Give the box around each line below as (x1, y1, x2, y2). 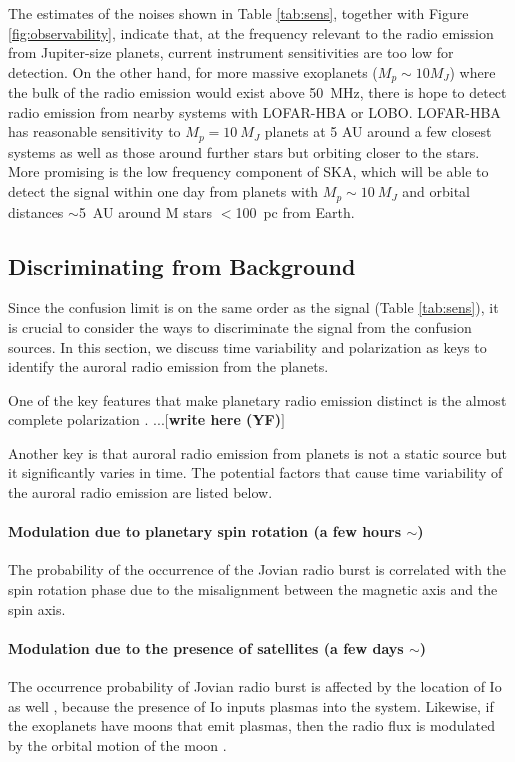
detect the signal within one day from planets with (8, 181, 319, 202)
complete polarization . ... (8, 409, 165, 430)
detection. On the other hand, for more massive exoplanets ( (8, 61, 378, 82)
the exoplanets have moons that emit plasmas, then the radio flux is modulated (8, 715, 495, 736)
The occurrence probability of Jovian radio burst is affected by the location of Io (8, 676, 502, 697)
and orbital (402, 181, 471, 202)
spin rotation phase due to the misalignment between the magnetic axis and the (8, 579, 498, 600)
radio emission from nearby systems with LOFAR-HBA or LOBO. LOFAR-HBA (8, 101, 501, 122)
